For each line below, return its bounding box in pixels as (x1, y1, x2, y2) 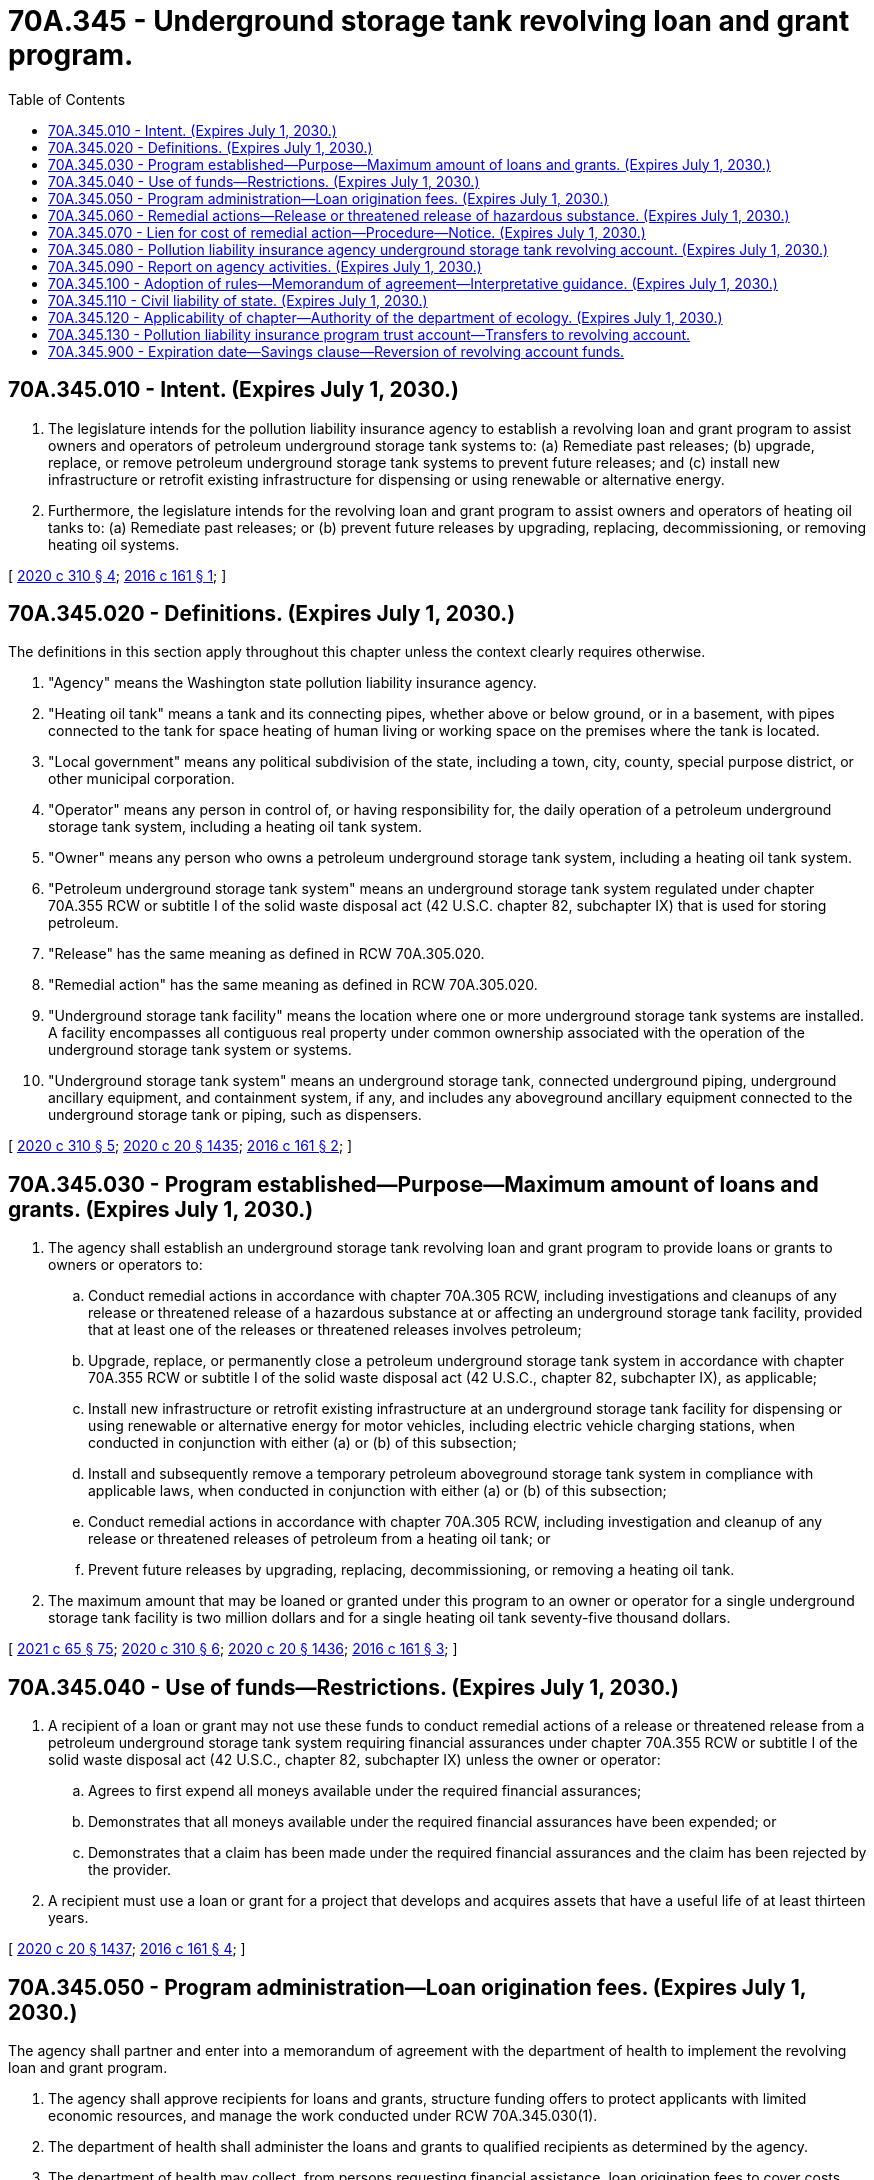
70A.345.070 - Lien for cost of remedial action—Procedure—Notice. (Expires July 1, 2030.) (48, 223, 646, 241)
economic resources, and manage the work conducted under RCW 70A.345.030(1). (48, 2106, 598, 2124)
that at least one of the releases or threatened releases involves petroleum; (88, 1321, 582, 1339)
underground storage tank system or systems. (48, 1041, 352, 1059)
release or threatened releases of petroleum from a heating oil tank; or (88, 1530, 551, 1548)
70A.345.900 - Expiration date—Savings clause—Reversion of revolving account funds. (48, 342, 625, 360)
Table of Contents (8, 90, 126, 108)
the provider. (88, 1861, 172, 1879)
